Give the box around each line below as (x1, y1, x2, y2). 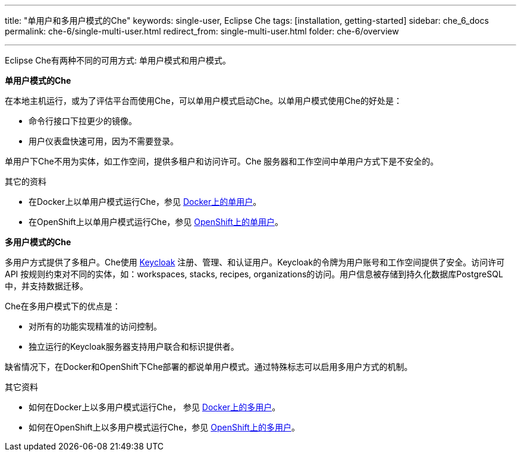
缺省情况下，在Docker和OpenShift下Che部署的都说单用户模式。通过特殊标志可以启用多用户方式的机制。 (5, 362, 413, 372)
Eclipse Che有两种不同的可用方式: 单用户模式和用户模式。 (5, 55, 231, 65)
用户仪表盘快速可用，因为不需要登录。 (29, 136, 178, 146)
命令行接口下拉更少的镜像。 (29, 116, 137, 126)
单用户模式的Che (5, 75, 71, 85)
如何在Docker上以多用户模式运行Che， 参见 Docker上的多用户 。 (29, 402, 281, 412)
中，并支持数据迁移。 (5, 281, 88, 291)
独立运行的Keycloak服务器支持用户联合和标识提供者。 (29, 341, 239, 351)
